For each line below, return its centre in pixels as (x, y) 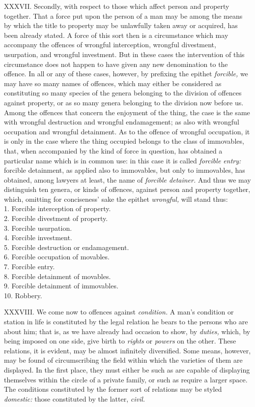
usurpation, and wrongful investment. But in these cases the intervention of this (124, 54)
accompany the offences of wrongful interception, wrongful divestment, (110, 45)
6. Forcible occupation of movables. (57, 257)
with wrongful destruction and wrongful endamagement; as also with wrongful (122, 122)
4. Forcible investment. (38, 237)
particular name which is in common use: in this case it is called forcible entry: (123, 160)
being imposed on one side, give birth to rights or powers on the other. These (120, 341)
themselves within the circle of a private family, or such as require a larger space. (126, 379)
